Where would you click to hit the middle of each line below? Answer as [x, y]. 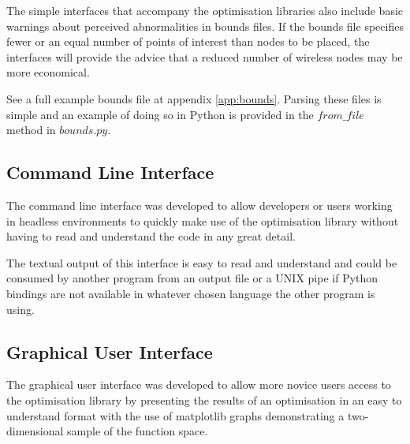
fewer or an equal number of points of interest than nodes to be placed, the [188, 41]
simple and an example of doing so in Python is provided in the [160, 114]
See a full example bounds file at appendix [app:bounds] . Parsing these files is [194, 98]
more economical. [48, 72]
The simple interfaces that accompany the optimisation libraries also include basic [205, 10]
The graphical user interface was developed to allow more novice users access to [199, 384]
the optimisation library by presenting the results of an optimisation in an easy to [204, 399]
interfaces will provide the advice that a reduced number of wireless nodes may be [205, 56]
